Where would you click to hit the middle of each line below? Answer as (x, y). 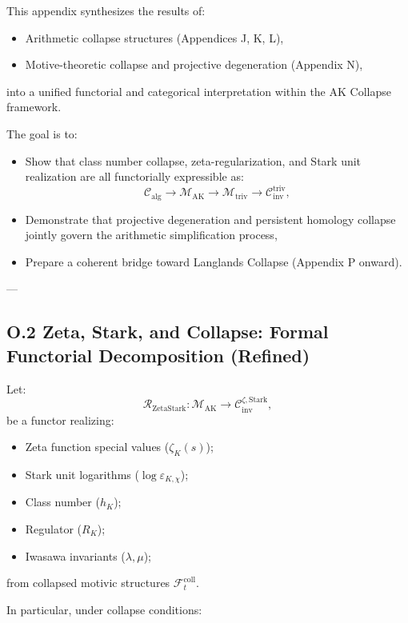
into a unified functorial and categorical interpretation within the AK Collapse (199, 91)
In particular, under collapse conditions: (104, 609)
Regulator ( (54, 528)
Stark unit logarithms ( (82, 474)
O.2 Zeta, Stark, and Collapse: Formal (168, 331)
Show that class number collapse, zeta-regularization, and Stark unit (193, 160)
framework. (34, 107)
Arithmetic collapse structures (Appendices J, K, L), (154, 37)
